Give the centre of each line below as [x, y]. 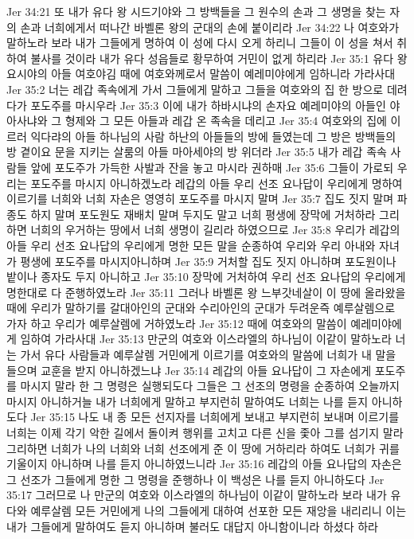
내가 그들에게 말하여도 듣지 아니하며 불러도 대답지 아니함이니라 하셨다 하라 [192, 526]
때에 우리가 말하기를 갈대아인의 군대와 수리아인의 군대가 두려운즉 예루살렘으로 [201, 308]
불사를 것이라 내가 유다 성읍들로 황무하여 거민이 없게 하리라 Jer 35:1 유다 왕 [219, 58]
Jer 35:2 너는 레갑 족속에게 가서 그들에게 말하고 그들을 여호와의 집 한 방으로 [195, 89]
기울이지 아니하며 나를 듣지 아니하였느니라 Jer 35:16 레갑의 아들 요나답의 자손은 [204, 464]
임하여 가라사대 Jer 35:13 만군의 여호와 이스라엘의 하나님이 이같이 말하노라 [206, 339]
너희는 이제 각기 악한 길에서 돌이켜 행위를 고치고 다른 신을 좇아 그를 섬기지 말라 [205, 433]
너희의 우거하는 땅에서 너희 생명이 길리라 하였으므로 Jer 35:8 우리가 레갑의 [215, 230]
